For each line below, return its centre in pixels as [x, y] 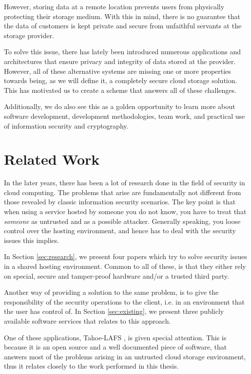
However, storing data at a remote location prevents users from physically [114, 6]
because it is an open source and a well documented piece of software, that [116, 347]
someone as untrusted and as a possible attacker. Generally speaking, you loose [122, 221]
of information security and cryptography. [66, 125]
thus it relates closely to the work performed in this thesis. [91, 366]
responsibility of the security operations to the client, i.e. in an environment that [124, 301]
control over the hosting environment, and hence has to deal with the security [120, 231]
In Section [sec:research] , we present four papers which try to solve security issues [125, 256]
